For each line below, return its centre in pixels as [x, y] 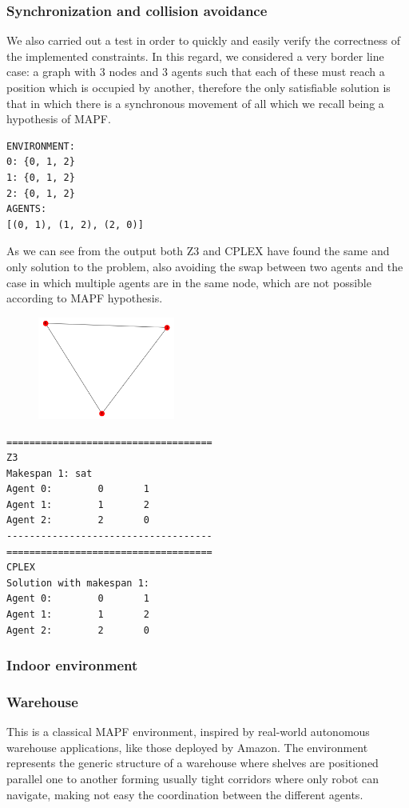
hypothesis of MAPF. [59, 119]
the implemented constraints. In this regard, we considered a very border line [195, 56]
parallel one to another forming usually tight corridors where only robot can [193, 779]
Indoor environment [72, 665]
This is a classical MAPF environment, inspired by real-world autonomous [188, 732]
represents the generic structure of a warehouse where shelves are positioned [193, 763]
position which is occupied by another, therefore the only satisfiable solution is [199, 87]
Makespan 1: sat [50, 473]
